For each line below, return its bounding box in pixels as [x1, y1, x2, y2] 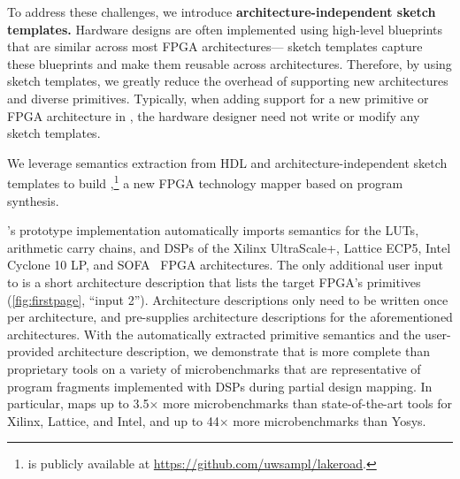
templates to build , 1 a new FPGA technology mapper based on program [7, 171, 403, 192]
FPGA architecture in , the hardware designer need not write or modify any [7, 106, 420, 125]
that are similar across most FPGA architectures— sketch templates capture [7, 37, 423, 56]
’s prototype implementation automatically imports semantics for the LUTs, [7, 221, 419, 239]
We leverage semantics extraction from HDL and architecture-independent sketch [7, 153, 448, 171]
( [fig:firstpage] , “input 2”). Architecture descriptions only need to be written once [7, 290, 448, 308]
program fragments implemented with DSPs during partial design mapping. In [7, 376, 433, 395]
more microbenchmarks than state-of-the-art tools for [162, 394, 453, 413]
